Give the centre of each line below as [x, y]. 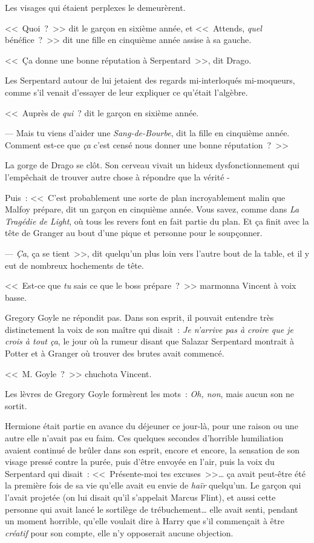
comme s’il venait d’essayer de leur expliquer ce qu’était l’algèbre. [126, 92]
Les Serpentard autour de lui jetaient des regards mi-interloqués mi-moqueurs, [150, 80]
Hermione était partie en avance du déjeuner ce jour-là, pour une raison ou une [152, 426]
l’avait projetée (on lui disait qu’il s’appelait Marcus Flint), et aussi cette [140, 497]
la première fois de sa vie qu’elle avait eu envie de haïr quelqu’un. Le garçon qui [153, 485]
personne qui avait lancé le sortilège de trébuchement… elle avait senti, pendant [152, 509]
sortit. [16, 405]
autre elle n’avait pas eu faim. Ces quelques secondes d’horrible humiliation [144, 438]
